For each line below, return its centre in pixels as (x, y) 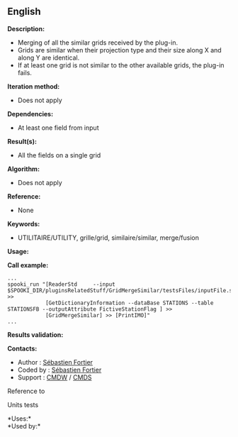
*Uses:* (19, 419)
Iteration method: (34, 86)
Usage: (18, 251)
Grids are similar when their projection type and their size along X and (119, 50)
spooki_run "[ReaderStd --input (61, 284)
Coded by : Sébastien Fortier (59, 370)
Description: (26, 28)
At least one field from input (58, 128)
